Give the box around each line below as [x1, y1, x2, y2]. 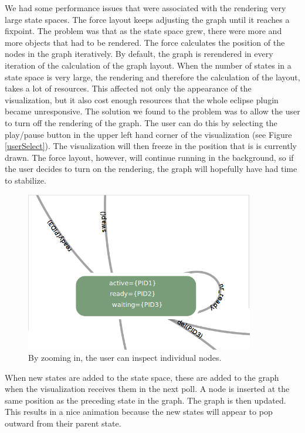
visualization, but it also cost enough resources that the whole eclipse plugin [5, 93, 279, 106]
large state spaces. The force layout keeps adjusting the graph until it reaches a [5, 13, 290, 25]
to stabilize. [5, 174, 46, 186]
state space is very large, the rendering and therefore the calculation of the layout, [5, 70, 300, 83]
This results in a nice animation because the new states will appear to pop [5, 405, 273, 418]
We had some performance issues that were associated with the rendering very [5, 2, 286, 13]
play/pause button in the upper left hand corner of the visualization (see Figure [5, 128, 292, 140]
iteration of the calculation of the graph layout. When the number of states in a [5, 59, 292, 71]
